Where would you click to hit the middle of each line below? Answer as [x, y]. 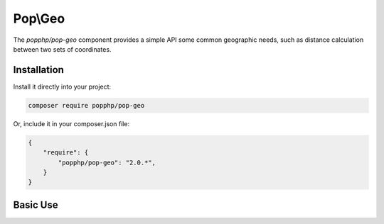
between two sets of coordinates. [62, 49]
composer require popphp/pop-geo [86, 105]
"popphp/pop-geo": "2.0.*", [107, 162]
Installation [38, 70]
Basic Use [36, 205]
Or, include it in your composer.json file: [71, 123]
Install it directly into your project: [62, 86]
